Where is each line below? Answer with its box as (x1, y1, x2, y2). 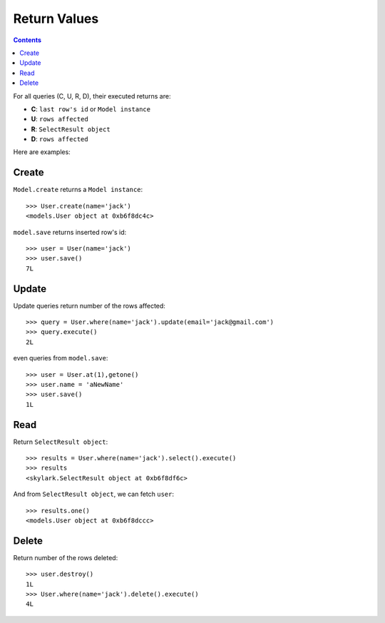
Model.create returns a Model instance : (13, 186, 143, 194)
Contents (13, 36, 42, 44)
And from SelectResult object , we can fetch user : (13, 490, 175, 499)
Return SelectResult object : (13, 437, 108, 446)
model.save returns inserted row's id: (13, 228, 127, 236)
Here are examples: (13, 148, 71, 156)
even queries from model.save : (13, 354, 108, 363)
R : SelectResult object (31, 125, 111, 133)
